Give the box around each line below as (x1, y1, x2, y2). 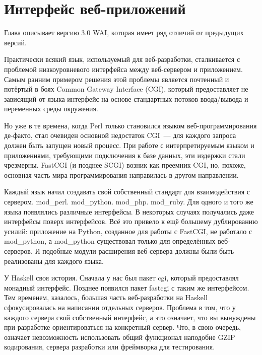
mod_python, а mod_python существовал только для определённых (4, 236, 216, 246)
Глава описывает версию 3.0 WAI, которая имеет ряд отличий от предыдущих (4, 27, 244, 38)
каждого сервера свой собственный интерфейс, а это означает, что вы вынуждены (4, 312, 256, 322)
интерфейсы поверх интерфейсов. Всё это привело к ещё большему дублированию (4, 216, 258, 227)
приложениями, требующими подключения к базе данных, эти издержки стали (4, 150, 245, 160)
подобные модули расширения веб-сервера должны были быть (42, 246, 234, 256)
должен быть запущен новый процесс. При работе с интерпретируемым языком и (4, 140, 254, 151)
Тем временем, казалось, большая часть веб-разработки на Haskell (4, 292, 208, 303)
